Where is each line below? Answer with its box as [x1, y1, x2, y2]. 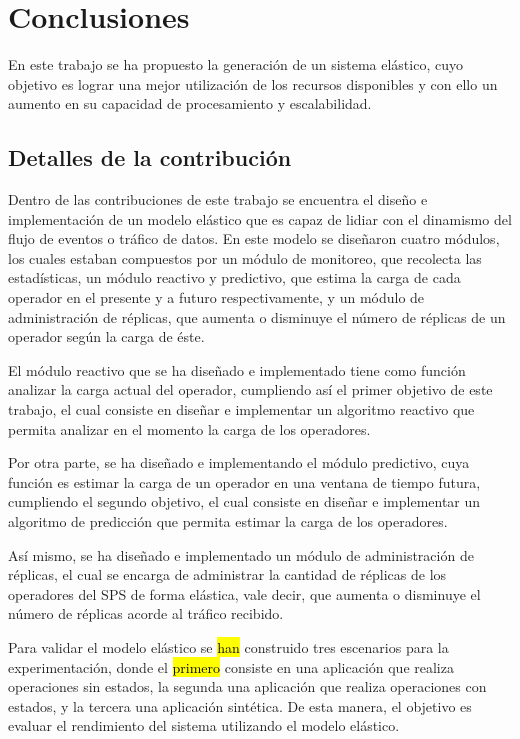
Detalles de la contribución [8, 142, 292, 173]
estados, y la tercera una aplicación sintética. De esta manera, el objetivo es [8, 695, 472, 716]
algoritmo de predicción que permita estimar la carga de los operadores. [8, 511, 448, 532]
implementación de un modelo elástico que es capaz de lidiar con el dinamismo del [8, 208, 512, 229]
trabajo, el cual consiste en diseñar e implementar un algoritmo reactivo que [8, 399, 475, 420]
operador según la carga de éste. [8, 326, 205, 347]
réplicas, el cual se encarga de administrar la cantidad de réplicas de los [8, 564, 447, 585]
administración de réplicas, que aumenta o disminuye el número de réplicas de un [8, 306, 506, 327]
